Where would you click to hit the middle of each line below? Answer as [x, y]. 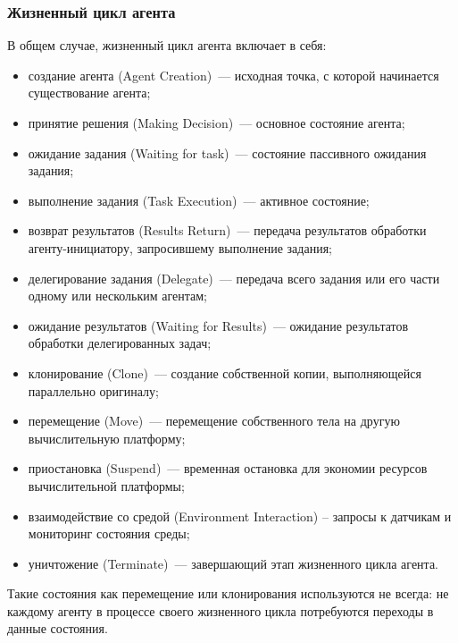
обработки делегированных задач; [120, 343]
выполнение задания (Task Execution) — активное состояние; [199, 200]
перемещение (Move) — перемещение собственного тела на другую [214, 421]
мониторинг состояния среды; [109, 533]
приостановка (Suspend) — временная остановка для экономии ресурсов [228, 468]
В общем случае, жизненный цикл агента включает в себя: [167, 45]
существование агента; [89, 93]
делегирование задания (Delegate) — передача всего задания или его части [234, 278]
